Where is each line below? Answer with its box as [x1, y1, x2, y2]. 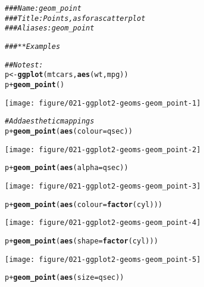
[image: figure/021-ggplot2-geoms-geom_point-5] [5, 255, 201, 264]
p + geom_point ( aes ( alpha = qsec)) [5, 163, 128, 172]
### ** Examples [5, 42, 61, 51]
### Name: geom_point [5, 4, 81, 13]
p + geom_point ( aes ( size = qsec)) [5, 273, 124, 282]
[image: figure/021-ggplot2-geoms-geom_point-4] [5, 218, 201, 227]
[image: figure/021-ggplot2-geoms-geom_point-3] [5, 181, 201, 190]
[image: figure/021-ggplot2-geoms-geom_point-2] [5, 145, 201, 154]
